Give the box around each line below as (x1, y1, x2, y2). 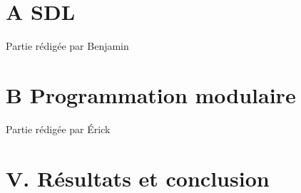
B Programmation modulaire (6, 80, 296, 109)
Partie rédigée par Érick (6, 121, 111, 136)
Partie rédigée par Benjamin (6, 38, 129, 53)
